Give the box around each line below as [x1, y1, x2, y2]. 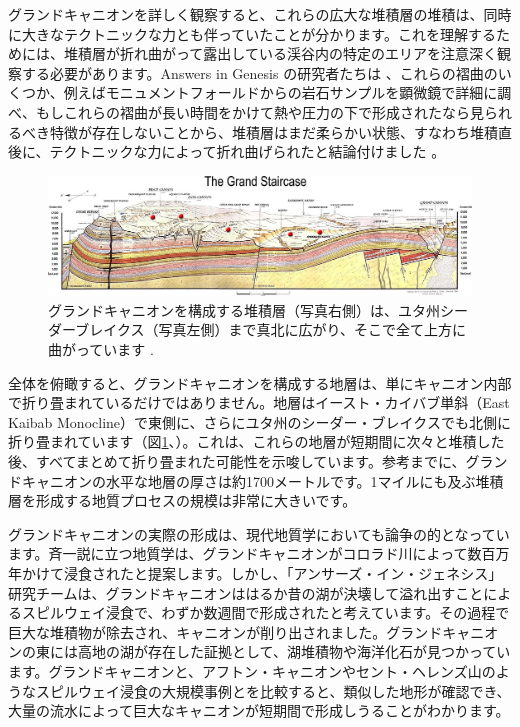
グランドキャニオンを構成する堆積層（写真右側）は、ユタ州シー [48, 299, 468, 320]
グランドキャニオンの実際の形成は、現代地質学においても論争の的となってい [8, 523, 510, 544]
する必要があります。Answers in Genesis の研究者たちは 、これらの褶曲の [21, 62, 498, 83]
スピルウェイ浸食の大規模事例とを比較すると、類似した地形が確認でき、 [35, 680, 511, 701]
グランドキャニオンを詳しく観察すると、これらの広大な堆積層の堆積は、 [8, 4, 484, 24]
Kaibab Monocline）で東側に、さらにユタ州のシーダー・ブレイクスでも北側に [8, 411, 511, 432]
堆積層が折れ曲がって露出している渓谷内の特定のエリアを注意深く [63, 43, 497, 64]
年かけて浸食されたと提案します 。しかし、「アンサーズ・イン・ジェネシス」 [8, 562, 503, 583]
